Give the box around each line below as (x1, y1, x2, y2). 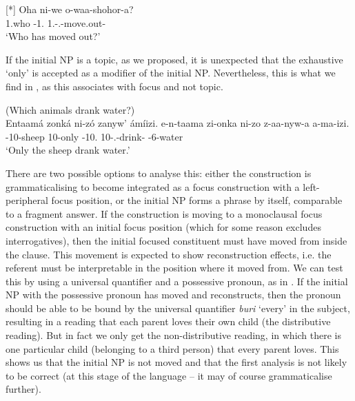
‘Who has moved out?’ (6, 29, 101, 43)
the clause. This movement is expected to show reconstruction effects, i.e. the (6, 247, 332, 261)
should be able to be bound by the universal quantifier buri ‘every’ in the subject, (6, 300, 350, 315)
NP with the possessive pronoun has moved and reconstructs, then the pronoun (6, 287, 341, 302)
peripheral (6, 193, 48, 207)
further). (6, 382, 41, 396)
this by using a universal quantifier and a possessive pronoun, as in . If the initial (6, 274, 348, 288)
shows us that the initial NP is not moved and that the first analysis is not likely (6, 355, 347, 369)
